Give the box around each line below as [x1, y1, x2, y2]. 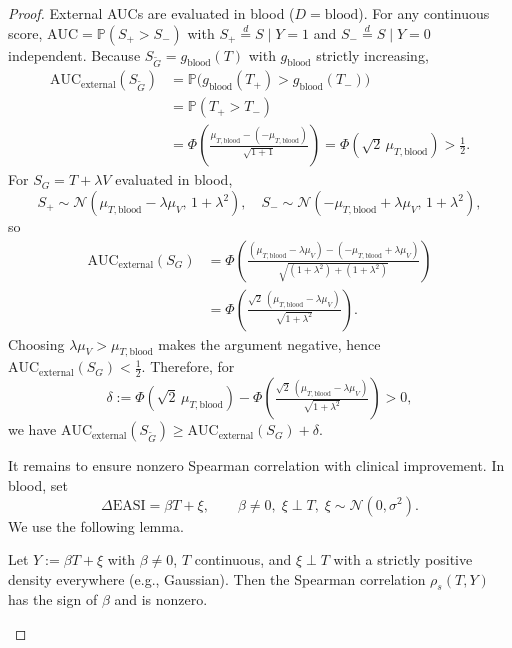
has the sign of [8, 589, 98, 610]
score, [8, 22, 43, 43]
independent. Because [8, 44, 141, 65]
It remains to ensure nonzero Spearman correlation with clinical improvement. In [8, 455, 505, 476]
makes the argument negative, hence [158, 333, 381, 354]
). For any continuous [358, 3, 490, 23]
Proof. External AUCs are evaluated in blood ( [8, 3, 295, 23]
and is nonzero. [114, 589, 208, 610]
